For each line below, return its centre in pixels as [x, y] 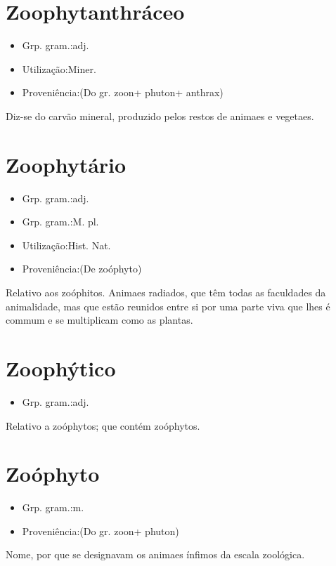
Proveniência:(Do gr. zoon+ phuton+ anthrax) [123, 92]
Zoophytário [66, 164]
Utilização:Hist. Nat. [66, 245]
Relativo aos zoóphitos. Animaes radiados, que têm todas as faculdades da [166, 292]
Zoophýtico [61, 368]
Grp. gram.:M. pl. [60, 222]
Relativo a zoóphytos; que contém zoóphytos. [103, 425]
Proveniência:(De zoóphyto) [82, 269]
